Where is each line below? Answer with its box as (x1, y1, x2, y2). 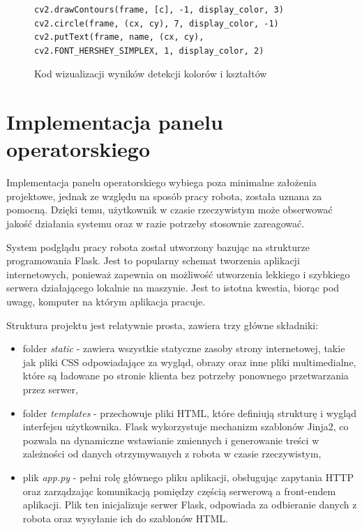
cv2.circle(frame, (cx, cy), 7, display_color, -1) (34, 18, 279, 29)
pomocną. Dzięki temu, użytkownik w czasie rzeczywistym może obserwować (6, 202, 333, 217)
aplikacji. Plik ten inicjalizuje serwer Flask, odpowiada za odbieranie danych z (22, 497, 357, 512)
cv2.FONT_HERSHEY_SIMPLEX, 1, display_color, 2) (34, 45, 264, 56)
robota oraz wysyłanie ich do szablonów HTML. (22, 510, 228, 525)
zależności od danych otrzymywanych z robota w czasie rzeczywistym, (22, 446, 322, 461)
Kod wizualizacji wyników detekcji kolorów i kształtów (34, 66, 267, 81)
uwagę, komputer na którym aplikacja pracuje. (6, 294, 206, 309)
